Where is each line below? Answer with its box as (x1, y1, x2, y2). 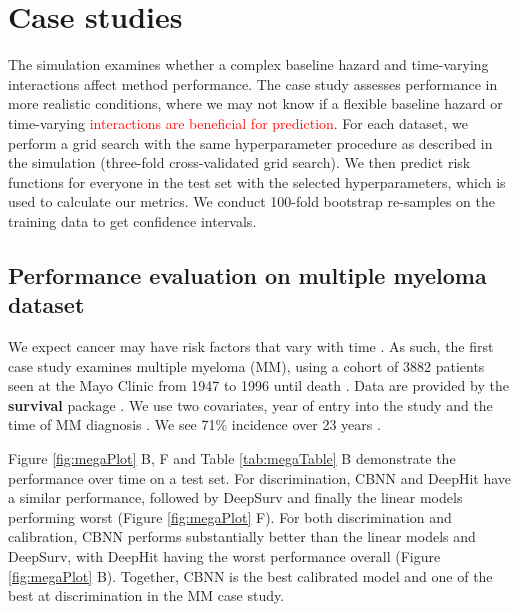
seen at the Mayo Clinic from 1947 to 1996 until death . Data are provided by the (8, 375, 509, 396)
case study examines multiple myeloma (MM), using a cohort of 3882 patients (8, 355, 485, 376)
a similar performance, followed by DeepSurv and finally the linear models (8, 487, 463, 508)
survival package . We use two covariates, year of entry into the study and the (8, 394, 493, 415)
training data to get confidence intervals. (8, 210, 257, 231)
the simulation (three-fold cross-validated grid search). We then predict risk (8, 152, 471, 173)
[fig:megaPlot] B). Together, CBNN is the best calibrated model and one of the (8, 565, 493, 586)
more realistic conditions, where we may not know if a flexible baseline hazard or (8, 93, 503, 114)
